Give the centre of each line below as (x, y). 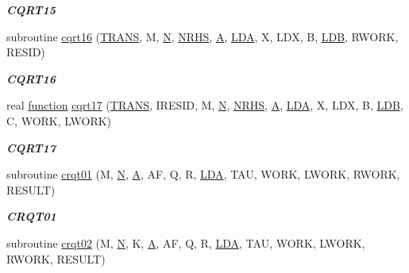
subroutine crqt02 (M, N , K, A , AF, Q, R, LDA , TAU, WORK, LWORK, (186, 242)
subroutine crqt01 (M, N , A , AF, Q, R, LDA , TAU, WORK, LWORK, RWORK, (203, 174)
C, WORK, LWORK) (59, 120)
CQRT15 (31, 10)
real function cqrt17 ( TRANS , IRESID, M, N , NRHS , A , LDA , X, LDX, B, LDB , (205, 105)
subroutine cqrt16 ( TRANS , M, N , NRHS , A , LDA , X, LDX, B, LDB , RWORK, (203, 36)
